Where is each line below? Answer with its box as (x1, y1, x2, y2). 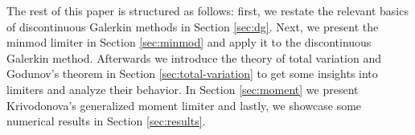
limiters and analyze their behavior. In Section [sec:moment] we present (6, 80, 359, 97)
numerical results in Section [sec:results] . (6, 112, 206, 129)
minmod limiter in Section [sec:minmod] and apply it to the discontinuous (6, 34, 372, 51)
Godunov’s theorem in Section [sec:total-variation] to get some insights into (6, 65, 378, 82)
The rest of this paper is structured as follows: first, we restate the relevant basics (6, 2, 409, 18)
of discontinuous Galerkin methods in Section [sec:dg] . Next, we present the (6, 18, 379, 35)
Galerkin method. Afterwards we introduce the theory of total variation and (6, 49, 381, 66)
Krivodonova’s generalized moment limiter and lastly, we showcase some (6, 96, 362, 113)
